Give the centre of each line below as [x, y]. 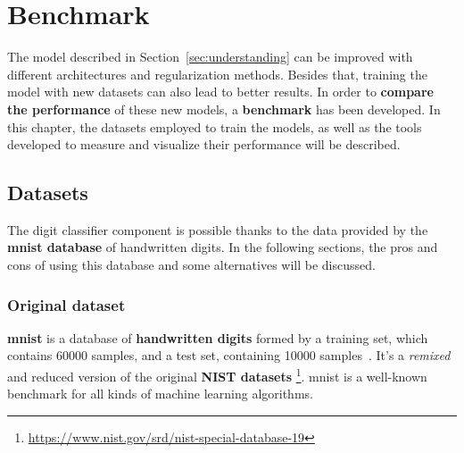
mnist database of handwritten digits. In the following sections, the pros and [223, 247]
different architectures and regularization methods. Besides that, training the [217, 74]
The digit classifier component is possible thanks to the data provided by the [218, 229]
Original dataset [66, 304]
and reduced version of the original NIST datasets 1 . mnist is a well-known [217, 375]
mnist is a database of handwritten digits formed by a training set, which [218, 337]
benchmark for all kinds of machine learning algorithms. [160, 394]
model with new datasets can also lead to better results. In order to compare [220, 92]
